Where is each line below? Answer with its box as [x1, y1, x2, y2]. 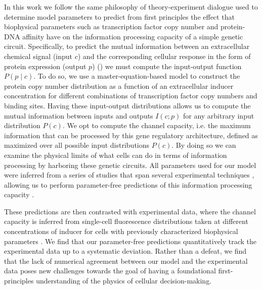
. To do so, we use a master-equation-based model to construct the [33, 71, 240, 81]
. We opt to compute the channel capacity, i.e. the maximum [62, 120, 251, 131]
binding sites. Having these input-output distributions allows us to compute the [4, 100, 251, 110]
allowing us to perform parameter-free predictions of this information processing [4, 179, 252, 190]
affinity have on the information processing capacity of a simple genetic [22, 31, 243, 41]
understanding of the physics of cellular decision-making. [36, 275, 212, 286]
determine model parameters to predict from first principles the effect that [4, 11, 235, 22]
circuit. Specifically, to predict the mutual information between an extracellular [4, 41, 250, 51]
